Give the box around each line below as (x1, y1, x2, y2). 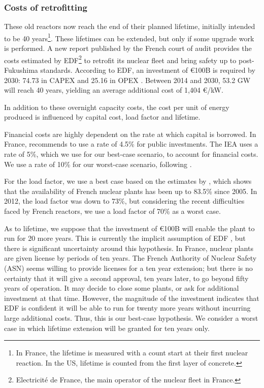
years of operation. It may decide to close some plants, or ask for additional (4, 283, 239, 293)
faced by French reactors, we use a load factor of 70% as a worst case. (4, 206, 221, 216)
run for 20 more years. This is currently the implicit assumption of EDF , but (4, 233, 246, 243)
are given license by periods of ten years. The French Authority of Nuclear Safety (4, 253, 257, 263)
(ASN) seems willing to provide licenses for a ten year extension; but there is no (4, 263, 253, 273)
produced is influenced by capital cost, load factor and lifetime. (4, 112, 201, 122)
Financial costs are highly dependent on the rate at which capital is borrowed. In (4, 128, 256, 139)
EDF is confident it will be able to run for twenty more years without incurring (4, 302, 251, 313)
